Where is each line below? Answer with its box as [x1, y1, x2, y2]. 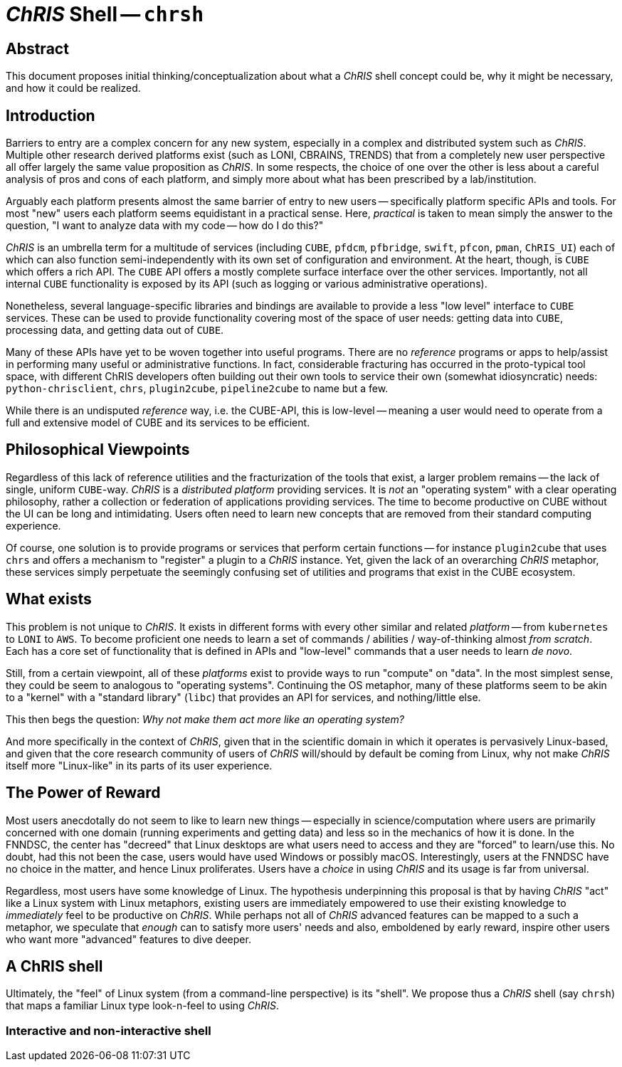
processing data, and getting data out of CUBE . [6, 324, 224, 337]
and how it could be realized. [6, 82, 141, 95]
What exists [6, 590, 92, 609]
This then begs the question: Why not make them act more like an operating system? [6, 713, 404, 725]
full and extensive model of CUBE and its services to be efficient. [6, 416, 310, 429]
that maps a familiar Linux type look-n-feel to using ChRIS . [6, 999, 279, 1012]
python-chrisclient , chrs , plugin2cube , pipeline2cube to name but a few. [6, 382, 389, 395]
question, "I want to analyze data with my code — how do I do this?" [6, 219, 324, 232]
